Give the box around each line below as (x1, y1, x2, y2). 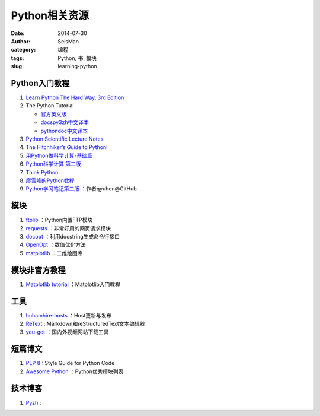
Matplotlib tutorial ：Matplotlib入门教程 (25, 281, 121, 288)
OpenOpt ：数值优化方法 (25, 241, 86, 249)
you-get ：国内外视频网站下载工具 (25, 328, 109, 335)
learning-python (57, 63, 97, 70)
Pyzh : (25, 399, 41, 406)
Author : (11, 37, 31, 45)
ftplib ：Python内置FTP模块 (25, 217, 93, 224)
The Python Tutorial (25, 102, 74, 109)
